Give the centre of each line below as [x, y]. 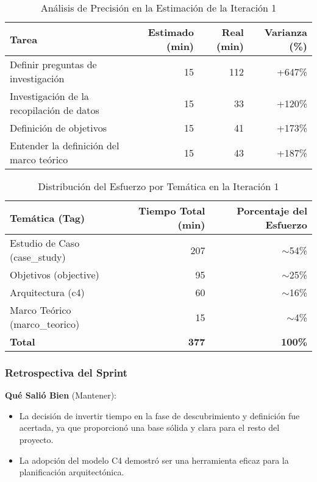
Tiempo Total [172, 211]
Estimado [171, 32]
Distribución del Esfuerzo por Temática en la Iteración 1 [158, 186]
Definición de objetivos [58, 128]
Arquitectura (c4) [47, 292]
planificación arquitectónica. [72, 472]
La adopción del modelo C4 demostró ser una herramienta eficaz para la [154, 460]
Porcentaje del [272, 211]
